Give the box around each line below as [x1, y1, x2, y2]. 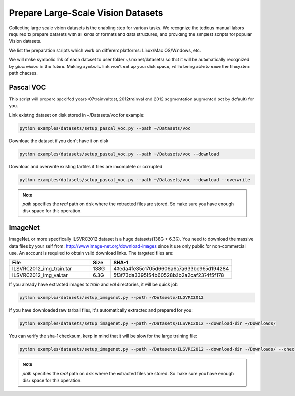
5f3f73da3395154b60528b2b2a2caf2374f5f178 [113, 272, 224, 279]
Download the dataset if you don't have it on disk [9, 138, 109, 144]
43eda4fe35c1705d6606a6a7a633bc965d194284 [113, 265, 229, 272]
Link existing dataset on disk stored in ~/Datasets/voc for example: [9, 112, 145, 118]
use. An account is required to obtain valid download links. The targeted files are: [9, 250, 174, 256]
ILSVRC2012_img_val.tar [12, 272, 68, 279]
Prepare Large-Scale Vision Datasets [9, 7, 163, 18]
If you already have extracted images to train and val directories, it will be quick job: [9, 281, 179, 288]
